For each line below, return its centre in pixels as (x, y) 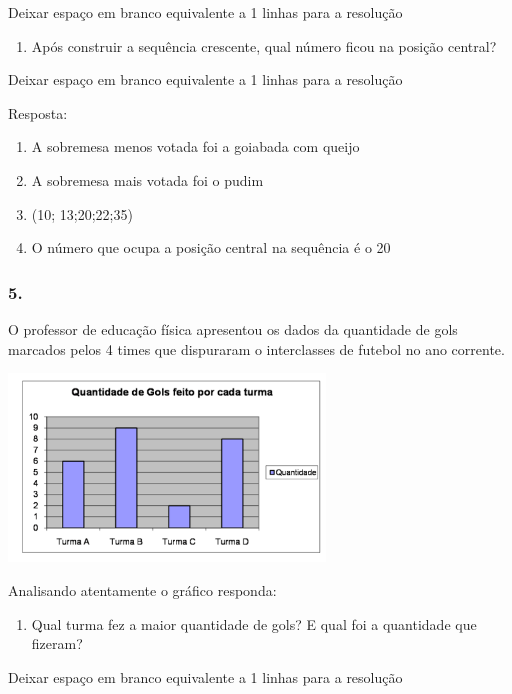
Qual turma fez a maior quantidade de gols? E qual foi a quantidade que (254, 623)
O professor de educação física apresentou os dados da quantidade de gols (233, 328)
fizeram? (57, 643)
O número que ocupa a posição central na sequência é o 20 (211, 247)
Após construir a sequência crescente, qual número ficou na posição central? (264, 45)
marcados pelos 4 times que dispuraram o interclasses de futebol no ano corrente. (256, 348)
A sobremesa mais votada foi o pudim (147, 179)
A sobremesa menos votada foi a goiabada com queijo (195, 146)
